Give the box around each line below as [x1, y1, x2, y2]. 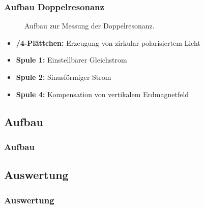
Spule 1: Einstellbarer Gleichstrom [16, 54, 127, 65]
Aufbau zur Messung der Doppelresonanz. [24, 20, 155, 31]
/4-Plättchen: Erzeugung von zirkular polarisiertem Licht [16, 37, 200, 48]
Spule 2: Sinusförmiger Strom [16, 72, 111, 82]
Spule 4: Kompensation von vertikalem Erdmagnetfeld [16, 88, 189, 99]
